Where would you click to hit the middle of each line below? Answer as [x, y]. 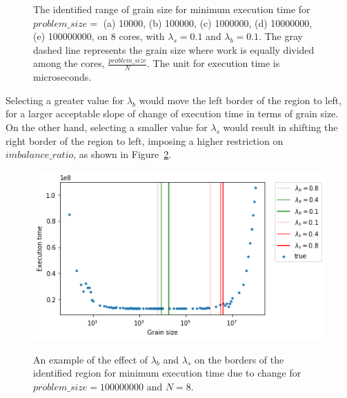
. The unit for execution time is [214, 63]
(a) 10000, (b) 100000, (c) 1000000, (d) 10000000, [208, 22]
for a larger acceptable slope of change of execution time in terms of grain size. [172, 113]
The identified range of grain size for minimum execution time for [172, 9]
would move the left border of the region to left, [240, 100]
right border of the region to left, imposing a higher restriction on [145, 140]
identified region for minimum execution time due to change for [167, 373]
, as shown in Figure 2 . [122, 154]
